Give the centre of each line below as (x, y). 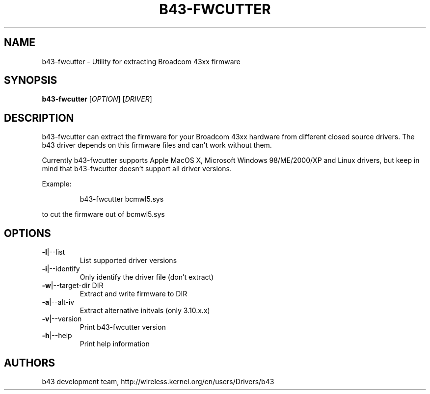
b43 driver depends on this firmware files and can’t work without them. (157, 145)
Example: (57, 184)
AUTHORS (30, 363)
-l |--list (54, 252)
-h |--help (57, 336)
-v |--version (62, 319)
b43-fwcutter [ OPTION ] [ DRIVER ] (97, 99)
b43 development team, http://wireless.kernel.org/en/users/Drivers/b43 (158, 381)
